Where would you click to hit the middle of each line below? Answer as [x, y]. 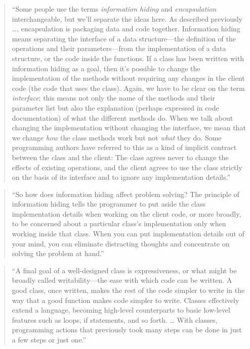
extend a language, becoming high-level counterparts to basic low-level [121, 310]
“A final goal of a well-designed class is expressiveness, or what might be [124, 270]
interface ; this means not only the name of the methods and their [113, 98]
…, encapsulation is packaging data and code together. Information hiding [126, 29]
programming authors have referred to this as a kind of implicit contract [124, 147]
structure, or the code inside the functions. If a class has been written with [128, 58]
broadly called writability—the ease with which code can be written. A [122, 280]
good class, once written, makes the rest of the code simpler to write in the [128, 290]
